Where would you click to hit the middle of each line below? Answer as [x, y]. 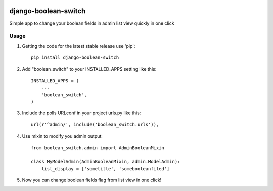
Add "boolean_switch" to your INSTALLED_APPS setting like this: [89, 69]
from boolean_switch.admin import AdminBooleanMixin [98, 148]
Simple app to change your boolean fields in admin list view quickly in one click [92, 23]
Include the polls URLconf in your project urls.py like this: [81, 113]
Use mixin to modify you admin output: [62, 136]
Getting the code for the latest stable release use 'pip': [79, 46]
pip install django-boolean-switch [75, 58]
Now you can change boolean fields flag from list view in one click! [92, 180]
